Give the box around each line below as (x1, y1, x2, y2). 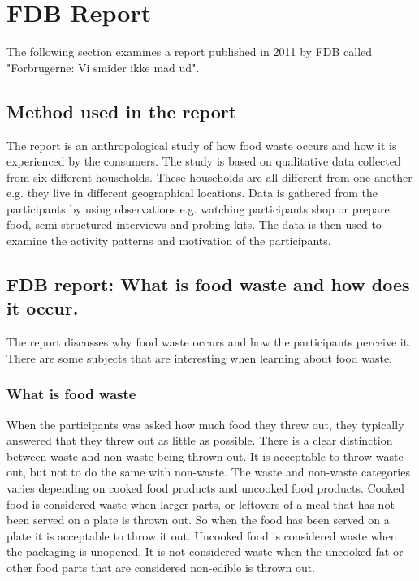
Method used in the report (6, 98, 237, 123)
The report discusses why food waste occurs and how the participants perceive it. (6, 334, 412, 351)
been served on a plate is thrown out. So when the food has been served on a (6, 511, 390, 528)
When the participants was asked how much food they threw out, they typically (6, 415, 404, 433)
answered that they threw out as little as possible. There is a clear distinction (6, 432, 393, 449)
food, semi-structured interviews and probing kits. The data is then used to (6, 216, 382, 233)
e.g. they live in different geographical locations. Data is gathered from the (6, 184, 378, 201)
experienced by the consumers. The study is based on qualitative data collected (6, 153, 401, 170)
